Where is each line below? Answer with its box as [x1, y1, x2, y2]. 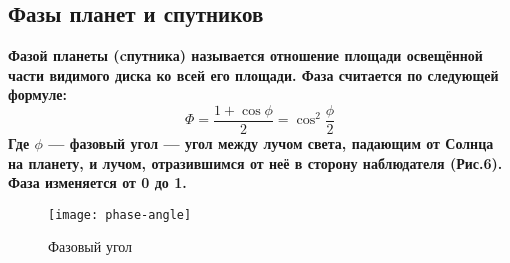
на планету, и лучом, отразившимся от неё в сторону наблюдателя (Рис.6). [8, 152, 503, 173]
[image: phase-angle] [48, 207, 192, 222]
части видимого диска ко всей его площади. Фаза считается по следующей [8, 64, 499, 85]
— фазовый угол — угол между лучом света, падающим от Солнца [48, 133, 494, 154]
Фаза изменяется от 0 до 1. [8, 172, 187, 193]
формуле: [8, 84, 67, 105]
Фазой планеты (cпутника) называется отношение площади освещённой [8, 45, 483, 66]
